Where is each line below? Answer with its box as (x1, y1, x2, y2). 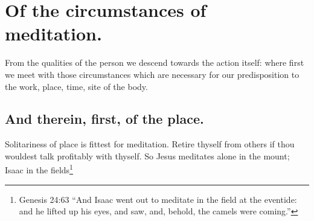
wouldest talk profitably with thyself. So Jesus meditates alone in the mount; (5, 149, 290, 162)
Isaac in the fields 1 (5, 162, 73, 176)
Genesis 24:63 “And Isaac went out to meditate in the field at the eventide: (19, 193, 297, 205)
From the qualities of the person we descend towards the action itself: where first (5, 56, 304, 69)
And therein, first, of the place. (5, 109, 204, 128)
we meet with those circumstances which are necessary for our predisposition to (5, 68, 300, 80)
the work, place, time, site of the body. (5, 80, 148, 92)
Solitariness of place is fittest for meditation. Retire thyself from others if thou (5, 138, 295, 150)
